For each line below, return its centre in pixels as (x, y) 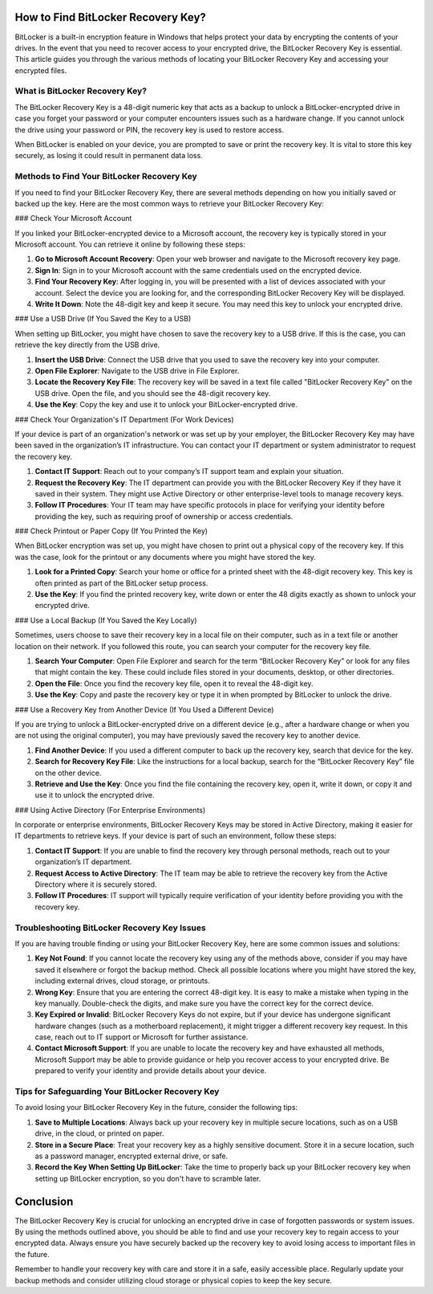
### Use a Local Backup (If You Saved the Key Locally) (106, 620)
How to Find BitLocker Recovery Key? (110, 17)
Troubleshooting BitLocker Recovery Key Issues (110, 928)
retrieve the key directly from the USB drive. (87, 345)
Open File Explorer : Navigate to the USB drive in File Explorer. (137, 371)
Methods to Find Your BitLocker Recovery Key (106, 177)
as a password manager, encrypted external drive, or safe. (132, 1156)
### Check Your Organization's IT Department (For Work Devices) (124, 419)
